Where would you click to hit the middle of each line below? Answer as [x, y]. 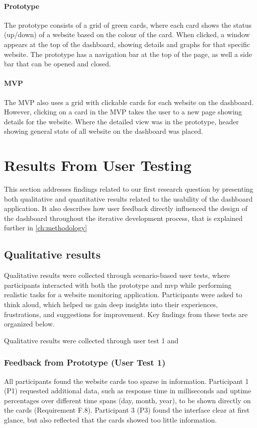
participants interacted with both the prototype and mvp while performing [118, 285]
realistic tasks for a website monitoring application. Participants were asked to [123, 294]
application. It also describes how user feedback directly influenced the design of [126, 208]
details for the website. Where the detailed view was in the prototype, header [122, 121]
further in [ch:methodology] [46, 228]
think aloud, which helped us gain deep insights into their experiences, [111, 304]
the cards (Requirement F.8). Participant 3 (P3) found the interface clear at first [127, 410]
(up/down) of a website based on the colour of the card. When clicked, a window [127, 34]
